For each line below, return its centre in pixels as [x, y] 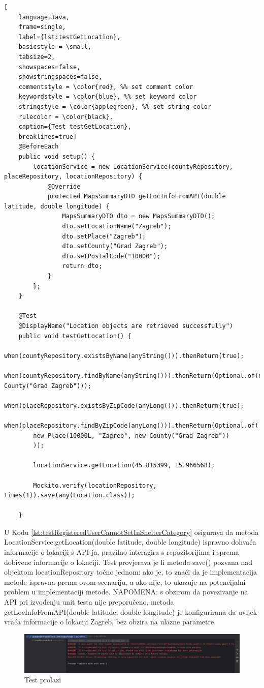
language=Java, [44, 17]
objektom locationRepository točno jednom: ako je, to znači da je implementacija [131, 572]
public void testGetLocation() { [75, 336]
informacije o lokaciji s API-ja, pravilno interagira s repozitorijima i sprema [122, 552]
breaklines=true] [48, 137]
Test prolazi [43, 680]
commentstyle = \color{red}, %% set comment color [106, 87]
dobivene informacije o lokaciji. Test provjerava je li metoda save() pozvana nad [128, 562]
